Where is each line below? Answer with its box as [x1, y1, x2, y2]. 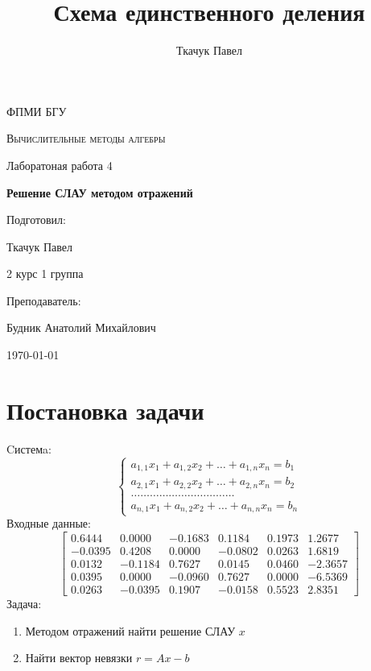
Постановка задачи [6, 393, 204, 426]
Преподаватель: [6, 292, 81, 309]
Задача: [6, 595, 42, 612]
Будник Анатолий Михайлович [6, 319, 156, 336]
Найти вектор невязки [25, 649, 133, 666]
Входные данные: [6, 515, 91, 532]
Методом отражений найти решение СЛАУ [25, 622, 236, 639]
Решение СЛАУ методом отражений [6, 184, 193, 201]
